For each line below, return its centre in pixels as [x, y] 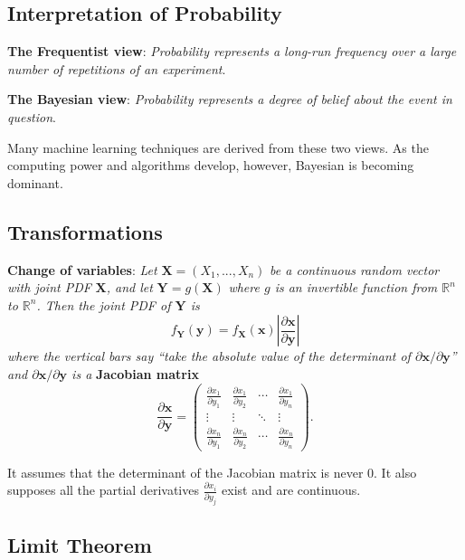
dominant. [35, 182]
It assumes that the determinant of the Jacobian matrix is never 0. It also [212, 472]
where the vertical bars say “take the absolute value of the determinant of [209, 356]
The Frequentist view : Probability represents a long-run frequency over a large [232, 51]
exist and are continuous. [291, 490]
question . [32, 116]
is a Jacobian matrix [135, 373]
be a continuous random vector [355, 269]
